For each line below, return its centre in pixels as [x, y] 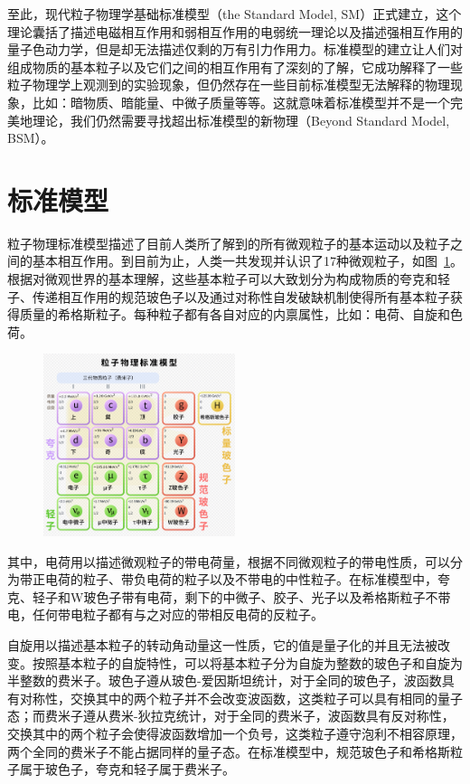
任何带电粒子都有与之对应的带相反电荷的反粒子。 [178, 614]
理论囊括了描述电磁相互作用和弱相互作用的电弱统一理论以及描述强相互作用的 [235, 31]
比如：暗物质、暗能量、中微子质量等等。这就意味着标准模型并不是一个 [241, 102]
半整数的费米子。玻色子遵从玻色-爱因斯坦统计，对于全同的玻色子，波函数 [225, 680]
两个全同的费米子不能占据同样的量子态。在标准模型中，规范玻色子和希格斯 [229, 751]
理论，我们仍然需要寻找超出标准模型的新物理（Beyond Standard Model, [241, 120]
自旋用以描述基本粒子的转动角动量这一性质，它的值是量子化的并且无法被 [222, 644]
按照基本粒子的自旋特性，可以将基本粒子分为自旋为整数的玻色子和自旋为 [247, 662]
